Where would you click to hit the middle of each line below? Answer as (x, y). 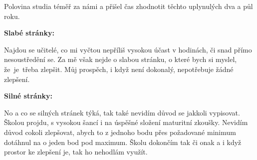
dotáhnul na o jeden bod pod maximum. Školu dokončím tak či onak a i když (123, 142)
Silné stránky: (28, 96)
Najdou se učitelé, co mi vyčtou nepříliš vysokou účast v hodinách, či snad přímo (128, 49)
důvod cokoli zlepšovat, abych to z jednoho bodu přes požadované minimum (120, 132)
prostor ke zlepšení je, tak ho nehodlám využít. (76, 152)
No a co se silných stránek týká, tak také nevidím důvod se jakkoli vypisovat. (122, 112)
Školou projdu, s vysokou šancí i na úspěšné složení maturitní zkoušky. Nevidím (126, 122)
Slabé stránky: (29, 33)
